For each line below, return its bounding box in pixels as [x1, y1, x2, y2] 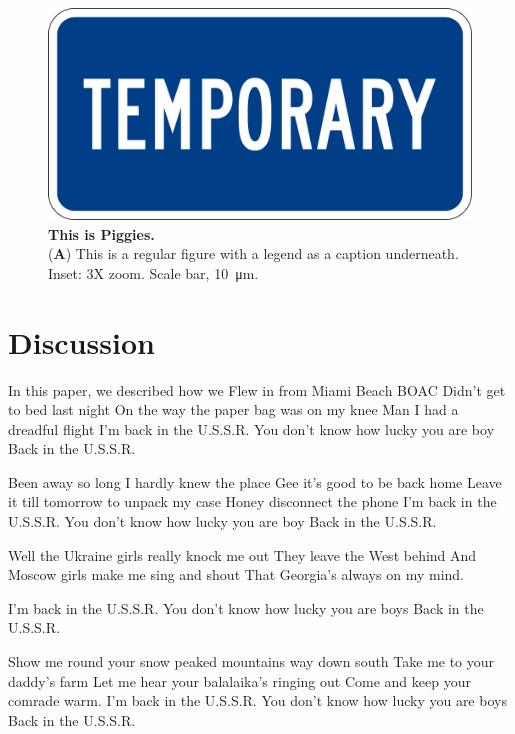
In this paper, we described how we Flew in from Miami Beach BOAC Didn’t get [8, 379, 506, 400]
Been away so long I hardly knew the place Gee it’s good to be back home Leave [8, 471, 502, 492]
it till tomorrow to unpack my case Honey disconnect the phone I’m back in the [8, 491, 497, 512]
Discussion [8, 321, 155, 362]
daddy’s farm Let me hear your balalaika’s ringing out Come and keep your [8, 670, 471, 691]
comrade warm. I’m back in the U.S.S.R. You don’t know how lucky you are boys [8, 690, 507, 711]
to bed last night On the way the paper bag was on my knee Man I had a [8, 399, 459, 420]
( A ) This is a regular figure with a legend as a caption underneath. [48, 243, 459, 264]
